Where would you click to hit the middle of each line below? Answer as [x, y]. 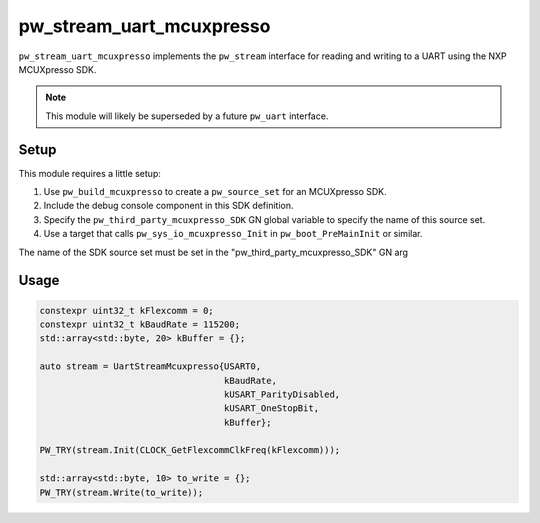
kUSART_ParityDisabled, [282, 394]
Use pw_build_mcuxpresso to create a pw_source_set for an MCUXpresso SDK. [215, 192]
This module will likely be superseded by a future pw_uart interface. [187, 116]
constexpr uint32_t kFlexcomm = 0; [126, 310]
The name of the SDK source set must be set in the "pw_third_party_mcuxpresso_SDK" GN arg [213, 252]
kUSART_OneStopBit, [271, 408]
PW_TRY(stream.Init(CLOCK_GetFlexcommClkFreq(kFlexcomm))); [190, 450]
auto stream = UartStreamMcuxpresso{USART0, [150, 366]
